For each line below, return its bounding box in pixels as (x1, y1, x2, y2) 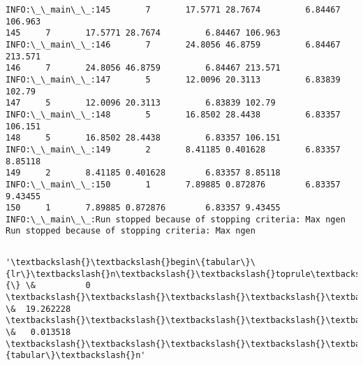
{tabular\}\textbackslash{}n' (6, 350, 146, 361)
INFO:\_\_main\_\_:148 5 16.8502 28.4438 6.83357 (6, 109, 341, 120)
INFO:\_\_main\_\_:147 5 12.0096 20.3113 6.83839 (6, 74, 341, 85)
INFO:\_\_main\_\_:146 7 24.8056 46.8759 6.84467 (6, 39, 341, 50)
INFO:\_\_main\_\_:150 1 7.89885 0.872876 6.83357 (6, 179, 341, 189)
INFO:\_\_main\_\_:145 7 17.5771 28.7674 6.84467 (6, 5, 341, 15)
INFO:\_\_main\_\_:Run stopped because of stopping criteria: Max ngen (6, 214, 346, 224)
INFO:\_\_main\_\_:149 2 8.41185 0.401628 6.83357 (6, 144, 341, 155)
